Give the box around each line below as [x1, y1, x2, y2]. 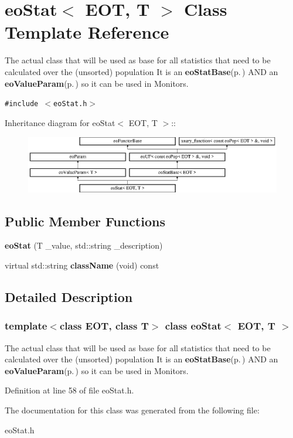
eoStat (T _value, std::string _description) [5, 239, 163, 252]
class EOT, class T [59, 318, 149, 333]
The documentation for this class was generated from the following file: [5, 404, 260, 416]
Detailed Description [5, 288, 133, 306]
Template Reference [5, 20, 169, 44]
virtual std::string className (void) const [5, 259, 159, 271]
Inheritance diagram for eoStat [5, 116, 115, 128]
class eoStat [165, 318, 222, 333]
